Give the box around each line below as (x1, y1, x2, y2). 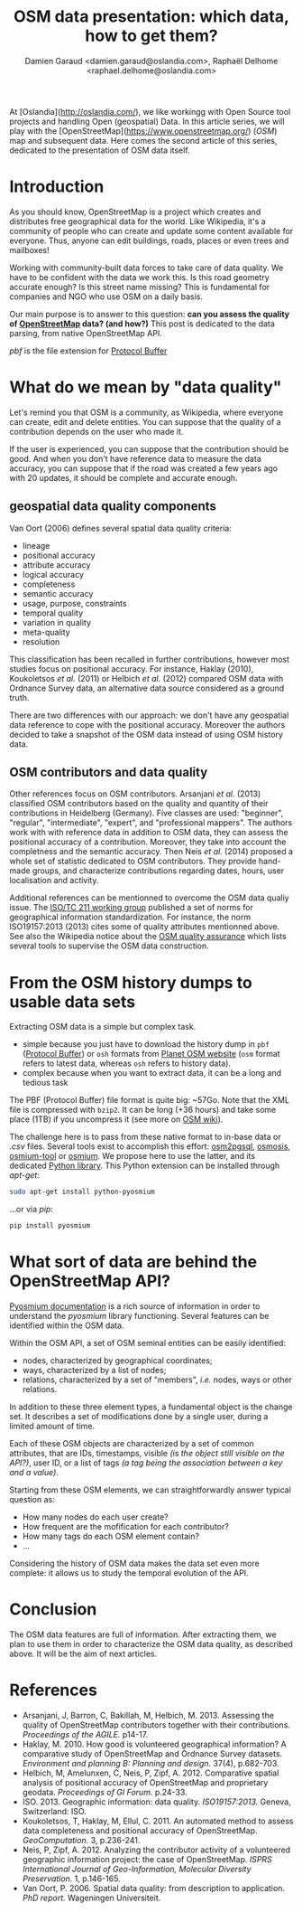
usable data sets (9, 992, 136, 1012)
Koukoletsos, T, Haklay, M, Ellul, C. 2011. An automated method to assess (22, 1815, 294, 1826)
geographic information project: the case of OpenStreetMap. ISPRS (22, 1853, 272, 1864)
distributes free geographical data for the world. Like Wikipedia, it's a (9, 215, 266, 227)
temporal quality (22, 608, 84, 618)
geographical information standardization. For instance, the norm (9, 911, 251, 923)
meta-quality (22, 626, 70, 637)
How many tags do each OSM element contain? (22, 1531, 200, 1542)
